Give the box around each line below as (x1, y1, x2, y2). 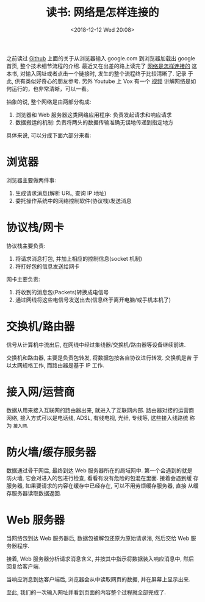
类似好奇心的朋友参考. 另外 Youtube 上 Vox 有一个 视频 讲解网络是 (25, 77, 191, 85)
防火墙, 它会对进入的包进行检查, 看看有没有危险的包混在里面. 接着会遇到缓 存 (6, 474, 199, 481)
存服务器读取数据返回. (6, 489, 62, 497)
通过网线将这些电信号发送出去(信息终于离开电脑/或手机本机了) (15, 296, 171, 303)
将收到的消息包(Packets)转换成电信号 (15, 288, 109, 296)
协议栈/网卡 (6, 221, 64, 235)
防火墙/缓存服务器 (6, 445, 96, 459)
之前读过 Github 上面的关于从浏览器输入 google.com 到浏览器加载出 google (6, 54, 195, 62)
